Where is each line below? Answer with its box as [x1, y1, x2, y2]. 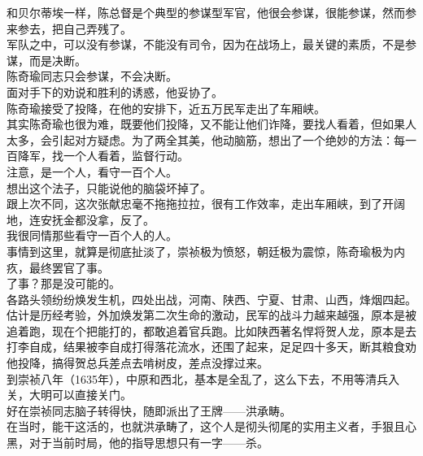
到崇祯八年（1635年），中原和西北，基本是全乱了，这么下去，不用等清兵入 [7, 370, 399, 387]
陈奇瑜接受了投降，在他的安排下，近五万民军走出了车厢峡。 [7, 99, 325, 116]
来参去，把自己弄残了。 [7, 20, 132, 37]
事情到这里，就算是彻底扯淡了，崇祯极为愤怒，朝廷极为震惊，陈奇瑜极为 [7, 242, 394, 259]
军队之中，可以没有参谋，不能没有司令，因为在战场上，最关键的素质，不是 [7, 36, 405, 53]
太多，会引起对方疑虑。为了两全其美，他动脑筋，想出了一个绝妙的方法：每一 [7, 131, 416, 148]
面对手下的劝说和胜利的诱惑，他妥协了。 [7, 83, 223, 100]
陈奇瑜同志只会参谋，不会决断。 [7, 67, 177, 85]
